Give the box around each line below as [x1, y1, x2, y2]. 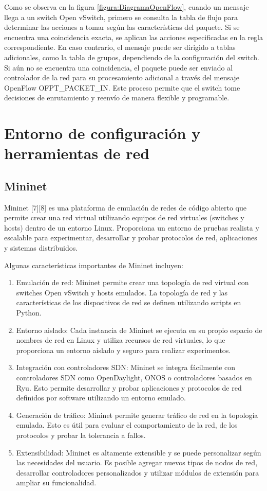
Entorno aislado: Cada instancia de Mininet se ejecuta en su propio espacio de [16, 324, 262, 335]
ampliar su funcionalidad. [16, 477, 97, 488]
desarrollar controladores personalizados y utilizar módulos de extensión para [16, 467, 259, 478]
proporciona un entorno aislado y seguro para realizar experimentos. [16, 344, 231, 355]
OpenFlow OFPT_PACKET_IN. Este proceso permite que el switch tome [4, 82, 240, 93]
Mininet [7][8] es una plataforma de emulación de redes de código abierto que [4, 202, 246, 213]
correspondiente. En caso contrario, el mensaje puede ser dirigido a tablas [4, 42, 236, 52]
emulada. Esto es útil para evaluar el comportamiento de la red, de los [16, 419, 238, 430]
